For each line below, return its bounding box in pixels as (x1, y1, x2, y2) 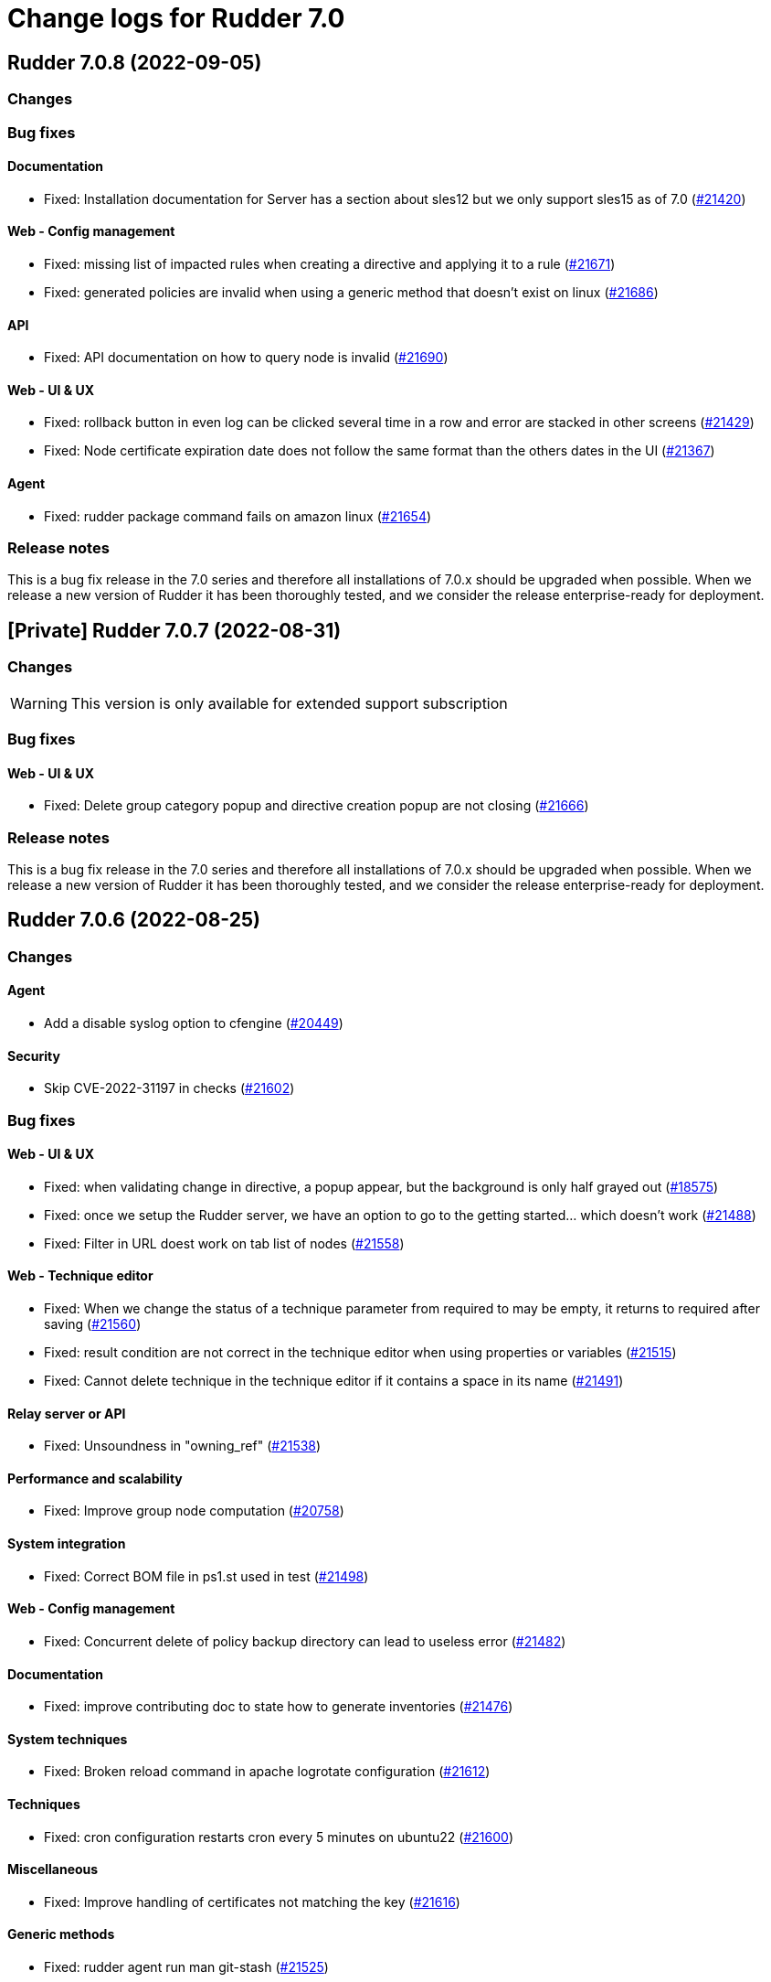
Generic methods (7, 1926, 115, 1943)
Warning (10, 693, 68, 712)
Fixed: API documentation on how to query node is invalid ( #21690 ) (44, 349, 449, 366)
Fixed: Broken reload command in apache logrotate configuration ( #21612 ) (44, 1763, 491, 1780)
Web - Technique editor (7, 1268, 153, 1284)
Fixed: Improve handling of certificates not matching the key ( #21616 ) (44, 1893, 460, 1910)
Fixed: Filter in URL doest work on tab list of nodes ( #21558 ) (44, 1235, 405, 1251)
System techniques (7, 1730, 128, 1747)
